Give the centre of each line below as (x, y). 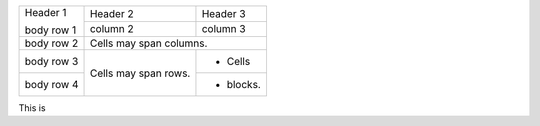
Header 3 (223, 13)
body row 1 (50, 30)
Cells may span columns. (148, 43)
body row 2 (51, 43)
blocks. (244, 84)
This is (32, 108)
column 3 (223, 29)
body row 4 (51, 84)
